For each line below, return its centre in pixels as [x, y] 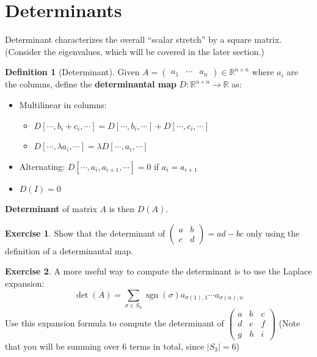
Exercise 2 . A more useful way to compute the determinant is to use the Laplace [158, 271]
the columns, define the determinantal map [91, 84]
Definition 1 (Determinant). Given [72, 72]
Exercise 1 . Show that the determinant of [85, 233]
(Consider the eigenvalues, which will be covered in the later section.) [135, 51]
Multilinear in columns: [63, 104]
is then [122, 209]
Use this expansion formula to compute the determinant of [115, 323]
